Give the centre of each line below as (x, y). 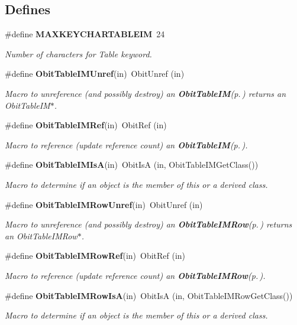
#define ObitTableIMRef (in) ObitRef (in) (86, 125)
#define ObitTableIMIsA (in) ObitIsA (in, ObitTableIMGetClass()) (132, 165)
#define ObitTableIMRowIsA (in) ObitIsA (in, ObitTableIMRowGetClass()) (149, 295)
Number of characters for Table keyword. (78, 53)
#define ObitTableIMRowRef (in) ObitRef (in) (95, 256)
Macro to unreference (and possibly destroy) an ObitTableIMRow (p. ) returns (148, 224)
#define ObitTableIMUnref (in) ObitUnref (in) (95, 74)
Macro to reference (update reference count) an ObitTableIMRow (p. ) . (135, 275)
